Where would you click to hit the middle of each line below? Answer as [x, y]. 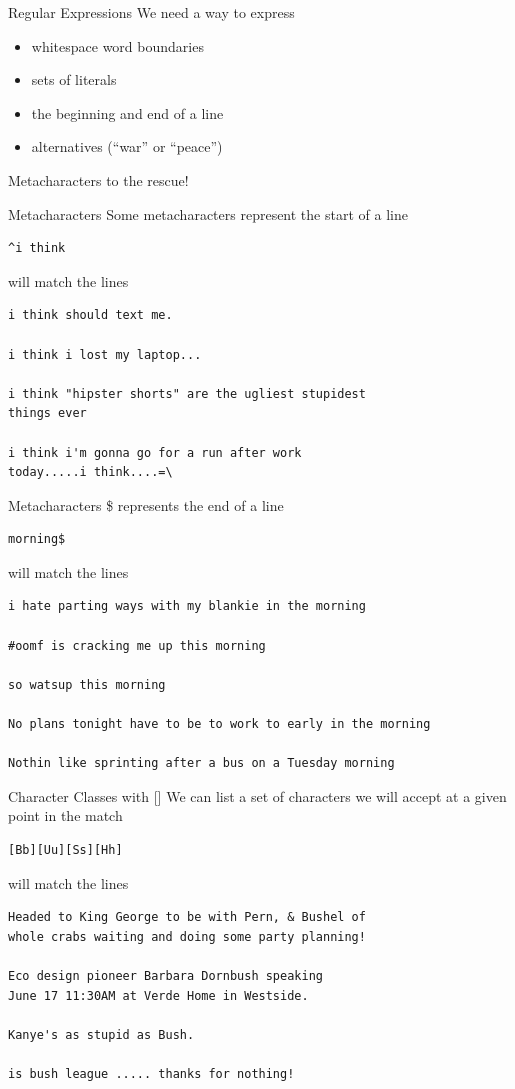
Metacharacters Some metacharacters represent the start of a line [208, 213]
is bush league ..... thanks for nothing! [151, 1073]
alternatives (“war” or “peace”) [127, 146]
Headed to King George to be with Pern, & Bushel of [187, 917]
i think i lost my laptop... [105, 354]
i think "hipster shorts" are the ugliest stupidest [187, 393]
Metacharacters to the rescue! [98, 179]
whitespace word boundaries [117, 45]
